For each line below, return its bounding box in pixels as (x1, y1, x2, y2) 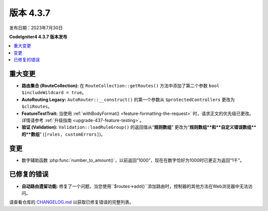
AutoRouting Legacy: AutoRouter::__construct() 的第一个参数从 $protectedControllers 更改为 (21, 97, 235, 103)
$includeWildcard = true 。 (21, 90, 86, 96)
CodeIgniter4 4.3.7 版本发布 (9, 34, 68, 40)
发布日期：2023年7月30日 (9, 25, 63, 31)
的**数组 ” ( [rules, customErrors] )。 (21, 131, 105, 137)
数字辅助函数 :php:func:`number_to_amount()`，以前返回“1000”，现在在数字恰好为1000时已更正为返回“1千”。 (21, 157, 245, 163)
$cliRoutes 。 (21, 104, 53, 109)
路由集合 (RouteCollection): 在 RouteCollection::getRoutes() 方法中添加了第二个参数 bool (21, 83, 220, 89)
